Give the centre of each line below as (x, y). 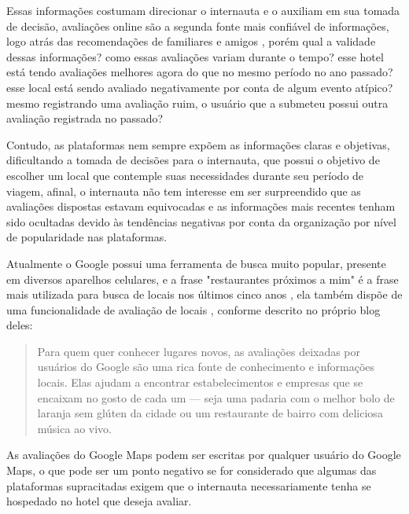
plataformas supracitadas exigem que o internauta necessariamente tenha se (189, 485)
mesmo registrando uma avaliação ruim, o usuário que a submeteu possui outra (197, 103)
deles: (20, 325)
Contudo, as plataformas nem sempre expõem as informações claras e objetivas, (198, 144)
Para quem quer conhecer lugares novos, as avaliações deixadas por (199, 351)
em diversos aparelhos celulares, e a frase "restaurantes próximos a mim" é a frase (203, 279)
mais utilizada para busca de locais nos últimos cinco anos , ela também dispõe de (204, 294)
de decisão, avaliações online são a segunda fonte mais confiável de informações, (198, 26)
